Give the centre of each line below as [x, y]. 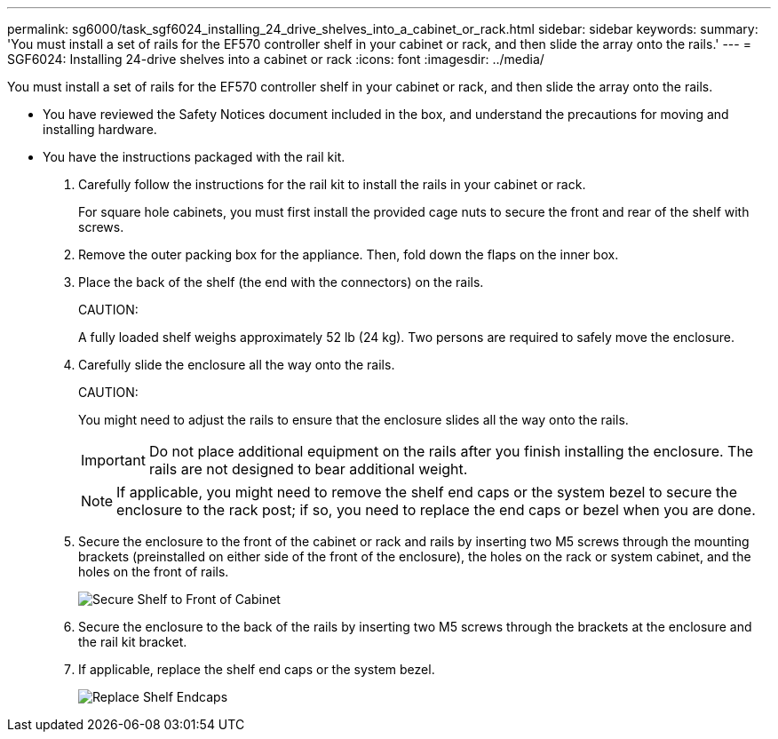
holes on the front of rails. [154, 572]
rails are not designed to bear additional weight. [308, 469]
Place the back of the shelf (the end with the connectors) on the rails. [281, 282]
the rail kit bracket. [133, 642]
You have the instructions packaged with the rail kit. [194, 157]
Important [113, 460]
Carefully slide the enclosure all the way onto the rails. [237, 365]
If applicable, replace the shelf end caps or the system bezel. [257, 669]
